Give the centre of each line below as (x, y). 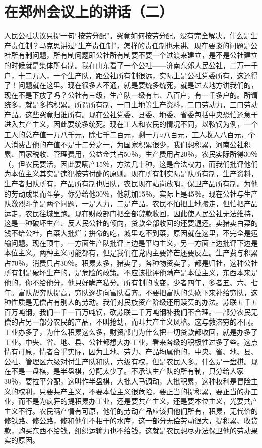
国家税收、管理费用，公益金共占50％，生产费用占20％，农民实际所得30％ (138, 154)
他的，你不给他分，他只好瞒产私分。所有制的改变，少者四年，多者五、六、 (127, 282)
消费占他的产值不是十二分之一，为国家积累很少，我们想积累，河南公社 (127, 144)
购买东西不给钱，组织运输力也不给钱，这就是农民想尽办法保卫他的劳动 (134, 430)
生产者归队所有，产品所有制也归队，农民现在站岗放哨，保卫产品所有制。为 (127, 184)
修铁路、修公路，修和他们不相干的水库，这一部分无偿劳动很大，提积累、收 (127, 421)
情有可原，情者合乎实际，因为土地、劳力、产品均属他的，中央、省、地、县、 (131, 351)
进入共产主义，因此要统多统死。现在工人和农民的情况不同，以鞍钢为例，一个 (131, 124)
